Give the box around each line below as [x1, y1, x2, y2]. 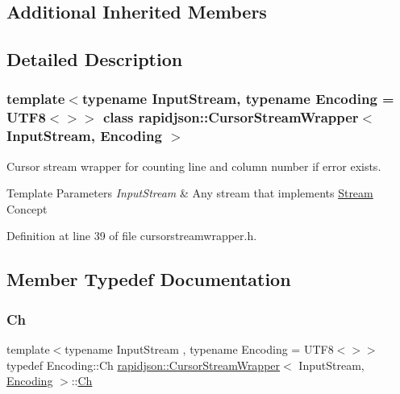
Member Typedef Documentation [6, 267, 291, 292]
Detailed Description [6, 47, 183, 72]
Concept [6, 200, 48, 217]
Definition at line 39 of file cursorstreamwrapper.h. [6, 227, 257, 244]
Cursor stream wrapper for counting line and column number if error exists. [6, 157, 381, 174]
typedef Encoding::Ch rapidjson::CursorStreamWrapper [6, 356, 281, 373]
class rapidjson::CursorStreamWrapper [102, 107, 359, 127]
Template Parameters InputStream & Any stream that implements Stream [6, 185, 373, 201]
